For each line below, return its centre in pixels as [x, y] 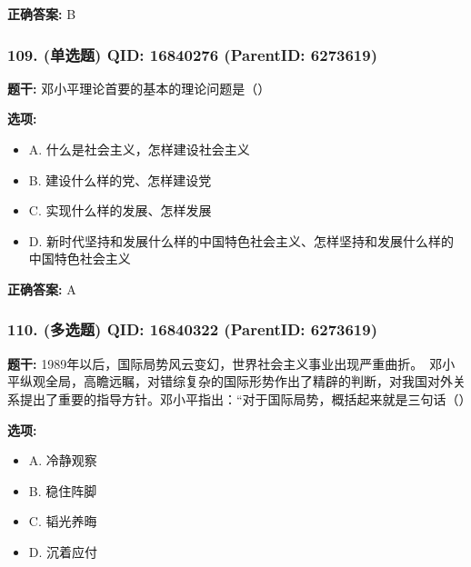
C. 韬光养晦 [63, 521]
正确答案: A [42, 288]
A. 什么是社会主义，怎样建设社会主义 [139, 149]
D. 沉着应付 [63, 551]
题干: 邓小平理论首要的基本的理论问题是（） [139, 88]
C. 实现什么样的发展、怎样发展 [120, 210]
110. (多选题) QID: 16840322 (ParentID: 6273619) [192, 329]
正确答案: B [42, 14]
